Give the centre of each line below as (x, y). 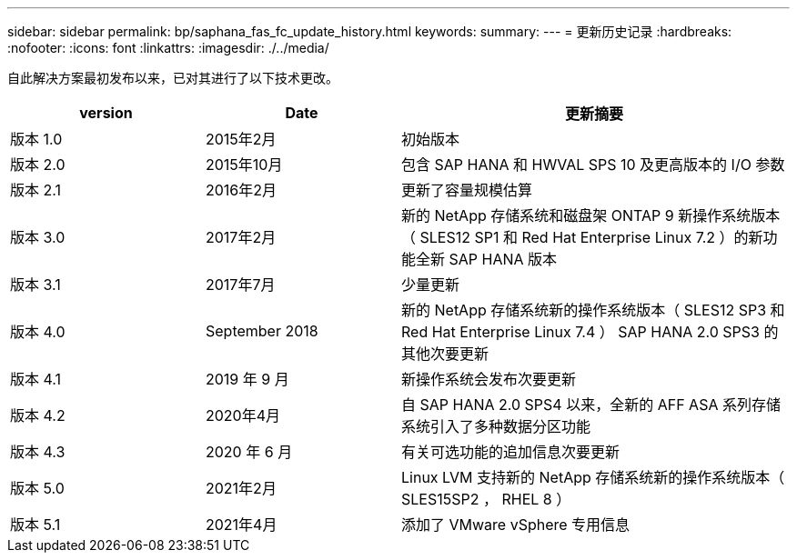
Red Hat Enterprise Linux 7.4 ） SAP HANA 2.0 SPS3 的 (590, 332)
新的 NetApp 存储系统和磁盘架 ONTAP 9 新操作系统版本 (591, 215)
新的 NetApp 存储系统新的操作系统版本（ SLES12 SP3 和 (593, 310)
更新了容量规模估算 (467, 190)
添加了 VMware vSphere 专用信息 (516, 525)
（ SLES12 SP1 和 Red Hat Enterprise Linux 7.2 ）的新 (582, 237)
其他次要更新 (445, 354)
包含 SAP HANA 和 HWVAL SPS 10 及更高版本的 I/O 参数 (593, 165)
